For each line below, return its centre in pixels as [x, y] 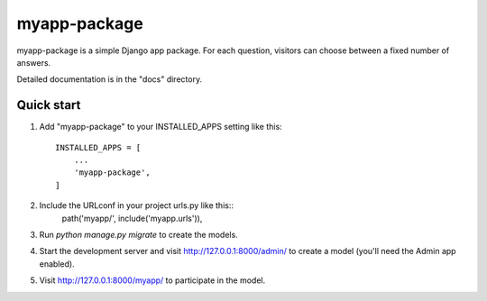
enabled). [57, 264]
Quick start [49, 105]
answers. [34, 62]
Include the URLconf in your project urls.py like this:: [137, 205]
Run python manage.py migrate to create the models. [138, 234]
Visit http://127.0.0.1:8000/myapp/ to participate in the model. [152, 280]
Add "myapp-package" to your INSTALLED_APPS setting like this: [161, 127]
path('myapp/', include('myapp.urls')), [132, 218]
